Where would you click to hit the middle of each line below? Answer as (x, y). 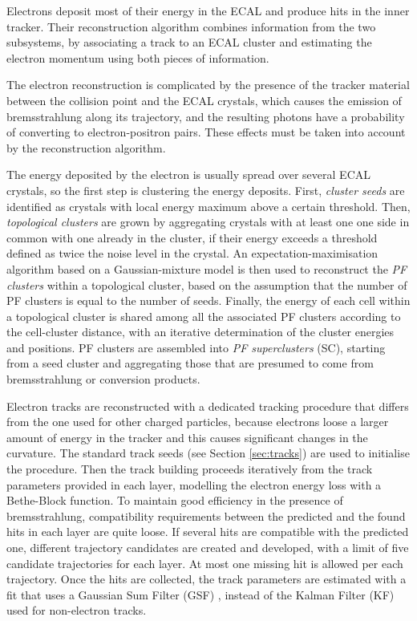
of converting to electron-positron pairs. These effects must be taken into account (206, 132)
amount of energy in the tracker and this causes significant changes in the (187, 437)
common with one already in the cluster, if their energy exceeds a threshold (192, 237)
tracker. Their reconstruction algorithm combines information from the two (191, 26)
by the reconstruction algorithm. (86, 147)
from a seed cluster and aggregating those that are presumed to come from (190, 363)
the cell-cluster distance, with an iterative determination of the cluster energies (200, 332)
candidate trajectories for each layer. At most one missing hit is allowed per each (205, 563)
